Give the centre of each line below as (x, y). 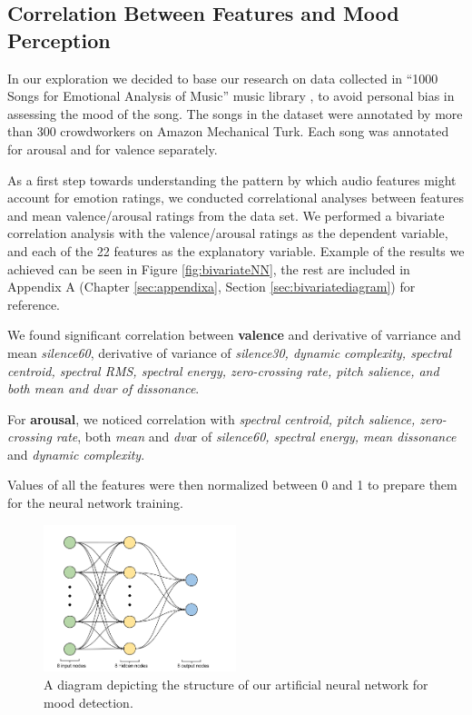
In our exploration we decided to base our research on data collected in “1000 (223, 78)
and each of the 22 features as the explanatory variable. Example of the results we (236, 250)
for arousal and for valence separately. (113, 149)
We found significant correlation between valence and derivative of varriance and (234, 335)
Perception (59, 40)
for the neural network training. (95, 503)
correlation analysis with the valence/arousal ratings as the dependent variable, (228, 233)
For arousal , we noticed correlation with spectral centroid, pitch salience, (211, 418)
